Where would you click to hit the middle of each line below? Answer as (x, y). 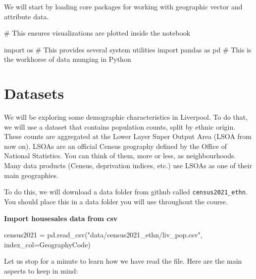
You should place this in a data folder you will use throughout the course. (116, 201)
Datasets (34, 93)
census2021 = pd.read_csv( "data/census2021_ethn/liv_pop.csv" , (103, 235)
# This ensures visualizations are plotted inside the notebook (97, 33)
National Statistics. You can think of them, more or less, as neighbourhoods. (120, 156)
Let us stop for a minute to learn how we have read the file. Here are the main (123, 261)
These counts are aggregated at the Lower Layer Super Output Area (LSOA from (128, 136)
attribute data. (26, 16)
